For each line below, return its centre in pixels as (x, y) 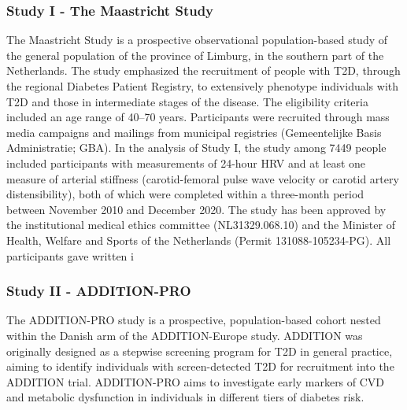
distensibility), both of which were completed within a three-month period (185, 194)
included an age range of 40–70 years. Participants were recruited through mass (198, 117)
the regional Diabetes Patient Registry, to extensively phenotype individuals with (203, 86)
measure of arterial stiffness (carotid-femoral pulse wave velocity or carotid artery (203, 178)
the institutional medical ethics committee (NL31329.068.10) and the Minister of (201, 225)
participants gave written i (70, 255)
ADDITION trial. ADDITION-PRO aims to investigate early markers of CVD (196, 381)
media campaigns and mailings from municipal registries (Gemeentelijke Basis (194, 132)
